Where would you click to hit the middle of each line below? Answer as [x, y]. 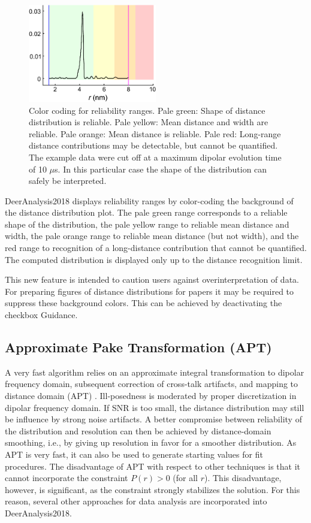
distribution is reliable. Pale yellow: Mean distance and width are [149, 122]
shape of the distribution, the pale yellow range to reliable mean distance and [147, 224]
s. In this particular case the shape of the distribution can [161, 169]
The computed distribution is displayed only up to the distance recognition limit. [154, 259]
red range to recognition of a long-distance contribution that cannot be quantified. [156, 248]
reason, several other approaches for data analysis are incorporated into [136, 501]
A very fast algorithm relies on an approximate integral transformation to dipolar [155, 372]
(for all [185, 478]
